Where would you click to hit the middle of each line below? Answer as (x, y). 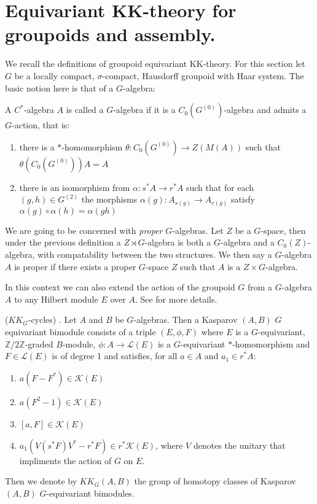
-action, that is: (41, 125)
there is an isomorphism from (75, 187)
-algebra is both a (178, 242)
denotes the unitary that (239, 445)
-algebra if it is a (144, 110)
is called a (85, 110)
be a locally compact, (54, 75)
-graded (39, 343)
